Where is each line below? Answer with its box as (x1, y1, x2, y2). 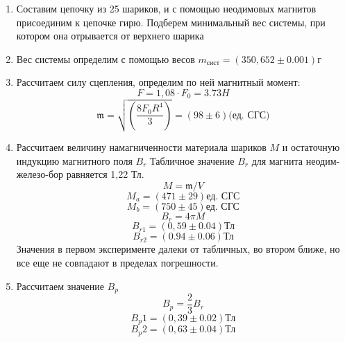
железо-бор (16, 167, 64, 181)
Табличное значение (150, 153, 235, 168)
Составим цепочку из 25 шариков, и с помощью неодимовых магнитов (16, 1, 317, 15)
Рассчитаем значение (16, 278, 104, 293)
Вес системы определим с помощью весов (16, 51, 195, 66)
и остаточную (282, 140, 340, 154)
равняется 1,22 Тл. (66, 167, 144, 181)
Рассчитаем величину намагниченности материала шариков (16, 140, 267, 154)
